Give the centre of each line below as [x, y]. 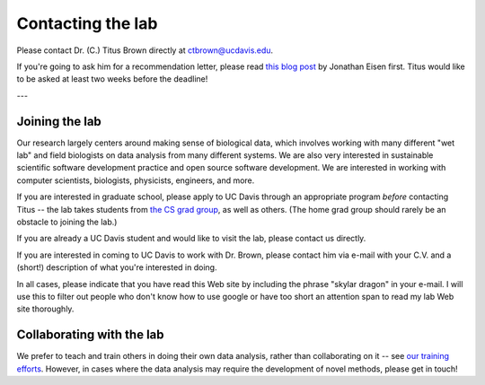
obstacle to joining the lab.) [67, 222]
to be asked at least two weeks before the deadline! [112, 79]
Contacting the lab [87, 23]
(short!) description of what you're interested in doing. [117, 267]
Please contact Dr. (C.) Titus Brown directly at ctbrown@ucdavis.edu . [145, 50]
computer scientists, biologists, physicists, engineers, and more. [136, 180]
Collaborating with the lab [91, 335]
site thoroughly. [45, 309]
